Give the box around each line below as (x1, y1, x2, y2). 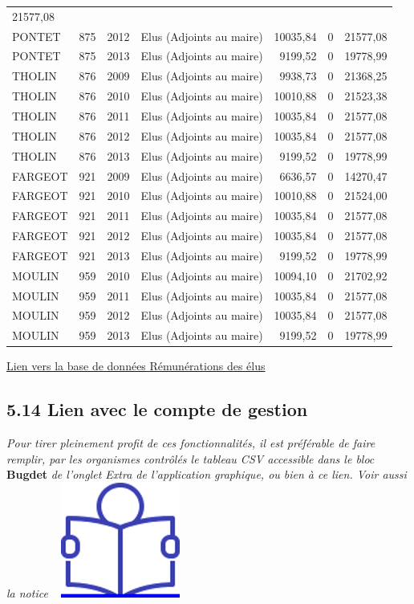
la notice (6, 584, 48, 601)
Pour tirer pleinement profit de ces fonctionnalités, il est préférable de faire (6, 435, 375, 451)
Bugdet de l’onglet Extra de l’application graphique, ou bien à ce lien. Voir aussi (6, 466, 407, 483)
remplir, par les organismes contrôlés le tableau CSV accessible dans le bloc (6, 450, 375, 467)
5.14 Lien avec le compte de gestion (6, 397, 308, 422)
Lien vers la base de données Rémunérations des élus (6, 357, 266, 374)
